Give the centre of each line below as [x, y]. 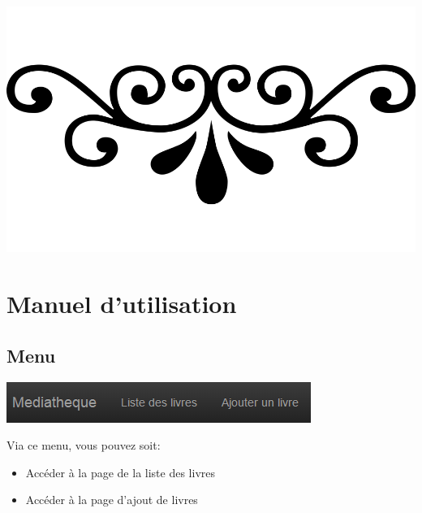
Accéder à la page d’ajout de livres [112, 500]
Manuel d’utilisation [122, 304]
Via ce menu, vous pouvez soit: [84, 445]
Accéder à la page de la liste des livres [120, 472]
